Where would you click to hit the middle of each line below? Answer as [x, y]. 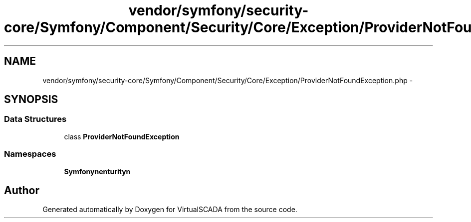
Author [22, 190]
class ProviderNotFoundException [122, 136]
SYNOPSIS [31, 100]
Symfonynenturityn [97, 171]
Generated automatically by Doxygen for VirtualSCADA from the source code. [170, 210]
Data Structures [35, 119]
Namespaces [30, 154]
